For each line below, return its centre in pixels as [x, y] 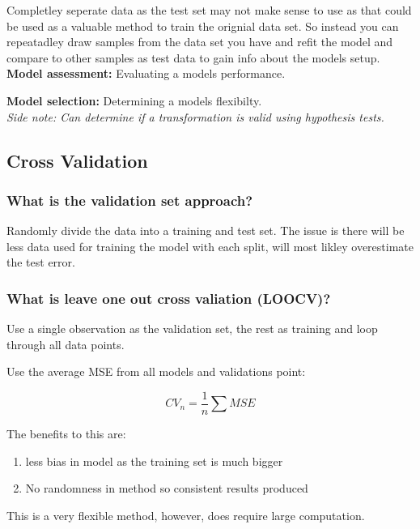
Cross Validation [77, 160]
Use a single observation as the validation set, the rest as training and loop [192, 328]
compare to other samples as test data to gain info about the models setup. [193, 57]
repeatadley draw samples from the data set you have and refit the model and [200, 42]
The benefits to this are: [66, 433]
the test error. [41, 262]
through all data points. [66, 344]
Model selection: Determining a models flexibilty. [134, 100]
